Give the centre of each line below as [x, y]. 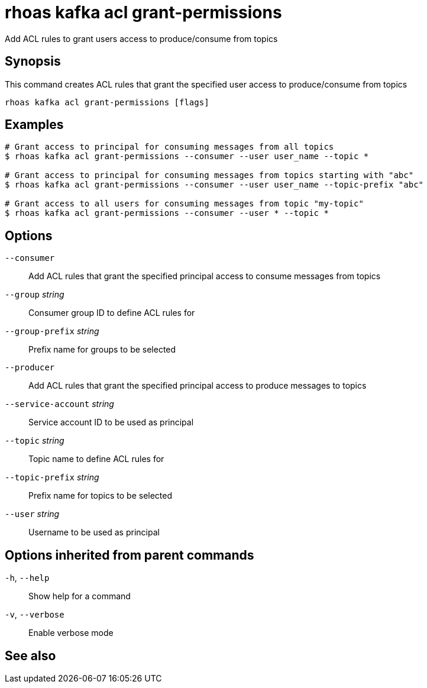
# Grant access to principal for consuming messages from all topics [169, 147]
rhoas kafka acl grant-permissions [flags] [107, 102]
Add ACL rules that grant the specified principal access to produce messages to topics [198, 386]
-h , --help [27, 578]
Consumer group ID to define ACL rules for [112, 313]
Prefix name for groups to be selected [102, 350]
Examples [34, 125]
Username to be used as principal [94, 532]
